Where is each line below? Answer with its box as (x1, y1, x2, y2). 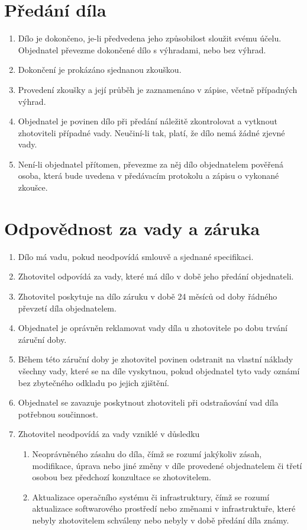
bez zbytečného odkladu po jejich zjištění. (18, 376, 170, 388)
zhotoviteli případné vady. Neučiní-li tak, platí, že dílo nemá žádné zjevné (18, 126, 285, 139)
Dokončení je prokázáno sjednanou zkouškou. (18, 63, 182, 76)
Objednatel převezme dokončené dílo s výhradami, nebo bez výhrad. (18, 43, 266, 56)
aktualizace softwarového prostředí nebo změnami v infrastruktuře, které (32, 502, 296, 515)
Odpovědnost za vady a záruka (4, 216, 260, 240)
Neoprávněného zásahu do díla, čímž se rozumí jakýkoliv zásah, (32, 447, 262, 460)
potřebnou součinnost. (18, 407, 98, 420)
